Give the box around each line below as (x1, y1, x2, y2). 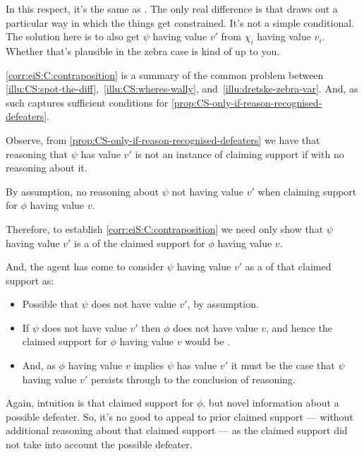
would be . (185, 334, 230, 349)
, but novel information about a (202, 395, 339, 410)
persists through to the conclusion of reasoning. (90, 371, 296, 386)
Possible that (22, 296, 79, 311)
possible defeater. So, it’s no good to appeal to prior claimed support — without (6, 409, 353, 424)
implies (133, 358, 164, 373)
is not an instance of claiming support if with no (135, 146, 344, 161)
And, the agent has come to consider (6, 259, 164, 274)
